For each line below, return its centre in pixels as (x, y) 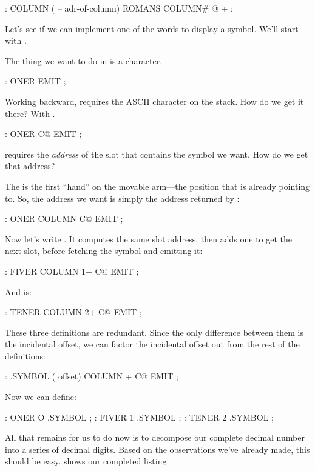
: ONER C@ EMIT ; (43, 134)
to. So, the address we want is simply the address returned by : (122, 198)
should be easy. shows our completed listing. (87, 461)
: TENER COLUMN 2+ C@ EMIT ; (73, 312)
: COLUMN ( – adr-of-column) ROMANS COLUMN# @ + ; (119, 8)
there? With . (30, 113)
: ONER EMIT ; (36, 81)
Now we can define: (41, 397)
